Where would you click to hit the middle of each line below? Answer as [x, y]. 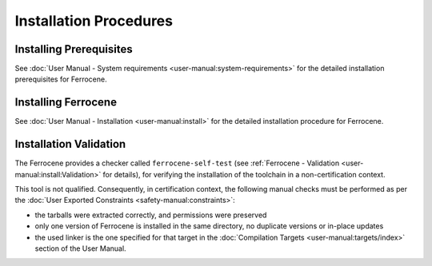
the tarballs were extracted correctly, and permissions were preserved [151, 215]
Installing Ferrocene [66, 103]
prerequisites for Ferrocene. [61, 79]
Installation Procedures [94, 21]
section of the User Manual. [81, 248]
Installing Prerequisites [74, 49]
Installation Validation [70, 144]
